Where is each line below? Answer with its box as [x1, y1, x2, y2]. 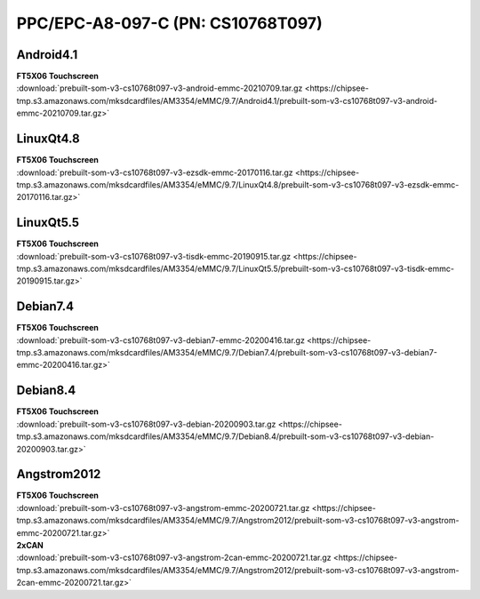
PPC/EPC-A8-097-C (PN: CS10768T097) [16, 13, 324, 33]
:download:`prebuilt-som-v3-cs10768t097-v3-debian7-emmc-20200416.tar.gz [16, 334, 306, 346]
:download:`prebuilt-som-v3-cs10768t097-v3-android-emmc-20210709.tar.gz [16, 83, 303, 93]
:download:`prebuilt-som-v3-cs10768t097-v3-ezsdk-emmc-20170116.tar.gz [16, 167, 293, 178]
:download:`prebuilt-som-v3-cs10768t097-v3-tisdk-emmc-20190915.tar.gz [16, 251, 292, 261]
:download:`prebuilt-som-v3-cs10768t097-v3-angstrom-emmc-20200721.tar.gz [16, 502, 310, 513]
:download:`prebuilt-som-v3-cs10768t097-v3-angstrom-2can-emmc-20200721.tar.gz [16, 552, 332, 563]
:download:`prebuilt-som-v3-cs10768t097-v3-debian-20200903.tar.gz [16, 419, 276, 429]
